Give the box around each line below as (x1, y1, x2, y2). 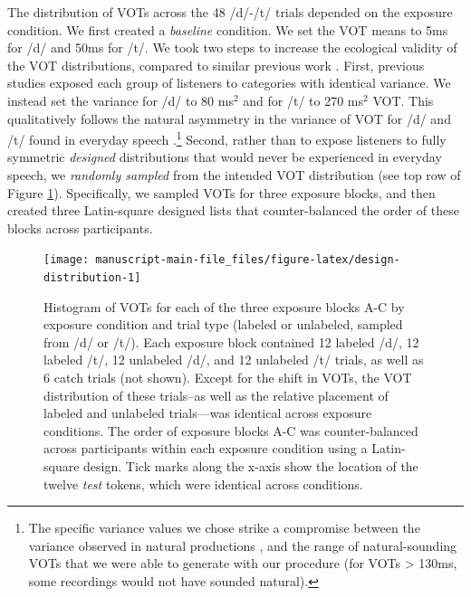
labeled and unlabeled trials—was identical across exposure (43, 403, 372, 422)
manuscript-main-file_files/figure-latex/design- (95, 253, 400, 267)
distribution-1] (43, 271, 141, 285)
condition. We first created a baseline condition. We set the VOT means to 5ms (7, 20, 448, 39)
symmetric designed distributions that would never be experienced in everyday (7, 147, 442, 166)
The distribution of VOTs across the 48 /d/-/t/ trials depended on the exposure (7, 3, 453, 21)
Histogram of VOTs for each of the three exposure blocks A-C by (43, 297, 405, 316)
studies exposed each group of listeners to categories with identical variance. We (7, 73, 451, 92)
